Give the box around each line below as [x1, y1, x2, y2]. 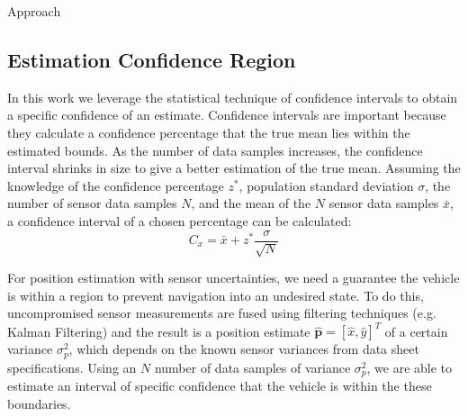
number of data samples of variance [154, 357, 351, 376]
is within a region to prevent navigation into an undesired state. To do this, [7, 285, 424, 304]
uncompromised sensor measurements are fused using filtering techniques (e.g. [7, 303, 436, 322]
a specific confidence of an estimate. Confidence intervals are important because [7, 105, 446, 124]
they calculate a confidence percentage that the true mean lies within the [7, 122, 410, 141]
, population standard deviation [238, 176, 414, 194]
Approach [7, 2, 61, 20]
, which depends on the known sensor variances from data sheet [68, 339, 419, 358]
